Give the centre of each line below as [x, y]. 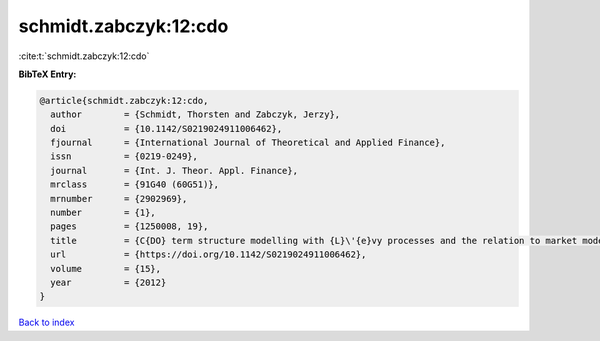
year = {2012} [108, 282]
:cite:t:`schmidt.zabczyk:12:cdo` [84, 56]
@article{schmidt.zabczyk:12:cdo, [124, 100]
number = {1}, [103, 213]
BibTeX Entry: [47, 74]
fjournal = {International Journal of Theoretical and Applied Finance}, [248, 143]
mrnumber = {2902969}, [119, 198]
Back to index [46, 322]
